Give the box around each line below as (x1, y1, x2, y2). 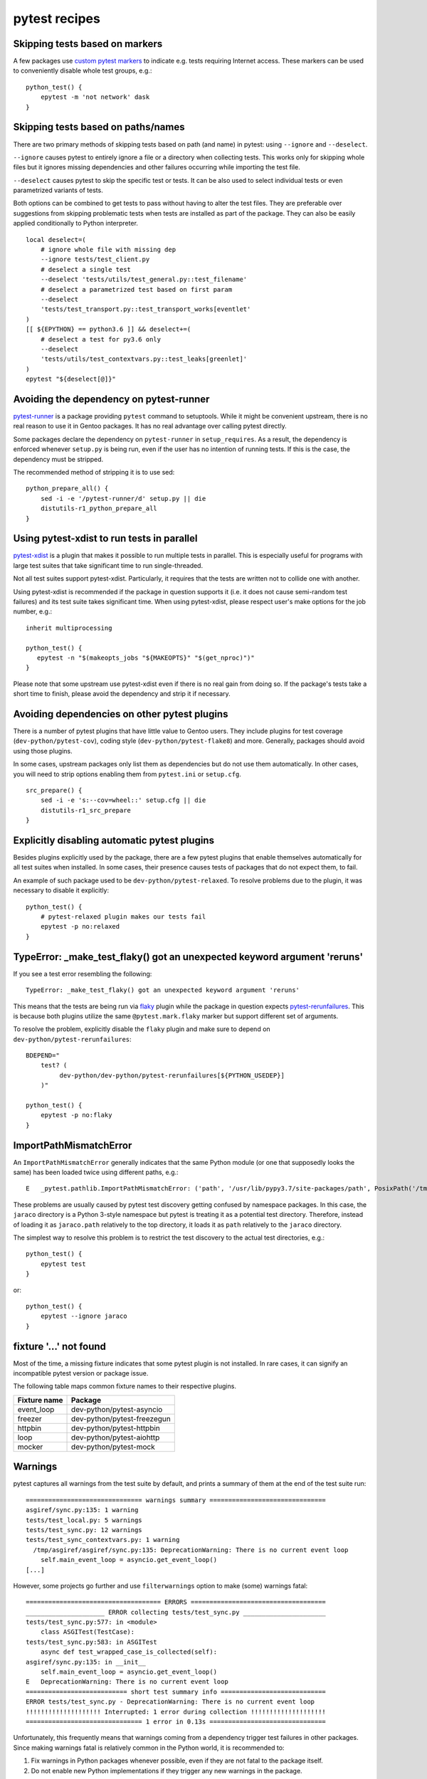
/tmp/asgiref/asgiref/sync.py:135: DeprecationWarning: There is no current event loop (33, 1546, 349, 1554)
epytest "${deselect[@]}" (26, 375, 117, 384)
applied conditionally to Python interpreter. (13, 219, 139, 228)
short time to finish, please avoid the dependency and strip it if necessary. (13, 690, 231, 698)
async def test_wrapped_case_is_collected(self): (40, 1648, 217, 1656)
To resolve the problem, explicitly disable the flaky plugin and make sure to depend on (13, 1025, 270, 1033)
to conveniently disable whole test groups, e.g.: (13, 66, 152, 75)
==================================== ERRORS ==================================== (26, 1598, 327, 1606)
